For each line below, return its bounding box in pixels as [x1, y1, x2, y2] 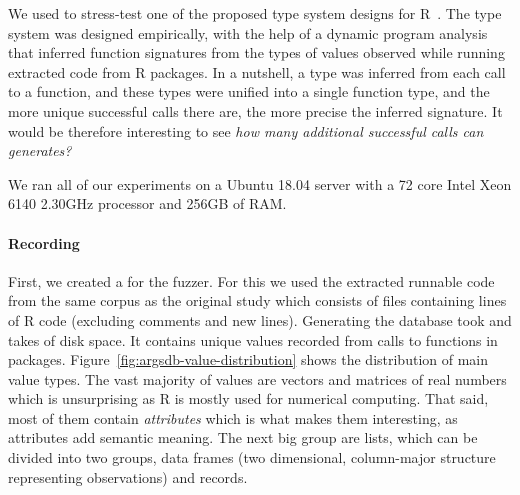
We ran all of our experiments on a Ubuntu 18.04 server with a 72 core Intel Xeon [8, 173, 512, 194]
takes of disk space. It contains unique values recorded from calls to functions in [8, 329, 498, 350]
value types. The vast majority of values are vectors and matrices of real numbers [8, 368, 507, 389]
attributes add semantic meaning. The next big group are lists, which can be [8, 427, 478, 448]
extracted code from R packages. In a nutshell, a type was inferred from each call [8, 61, 506, 82]
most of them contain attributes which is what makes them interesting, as [8, 407, 458, 428]
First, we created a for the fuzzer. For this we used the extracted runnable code [8, 270, 495, 291]
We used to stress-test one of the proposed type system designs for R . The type [8, 3, 502, 23]
